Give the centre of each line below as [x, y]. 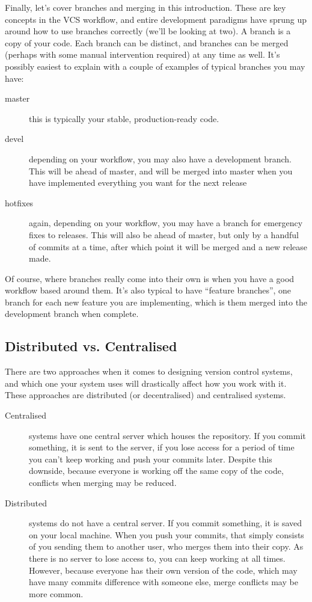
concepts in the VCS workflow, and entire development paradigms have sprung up [156, 19]
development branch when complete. [72, 314]
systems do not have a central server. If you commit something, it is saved [166, 523]
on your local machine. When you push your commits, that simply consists [167, 534]
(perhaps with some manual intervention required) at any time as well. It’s [142, 54]
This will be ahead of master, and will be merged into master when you [161, 170]
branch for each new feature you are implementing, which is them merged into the [156, 302]
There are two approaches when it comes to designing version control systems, [149, 371]
